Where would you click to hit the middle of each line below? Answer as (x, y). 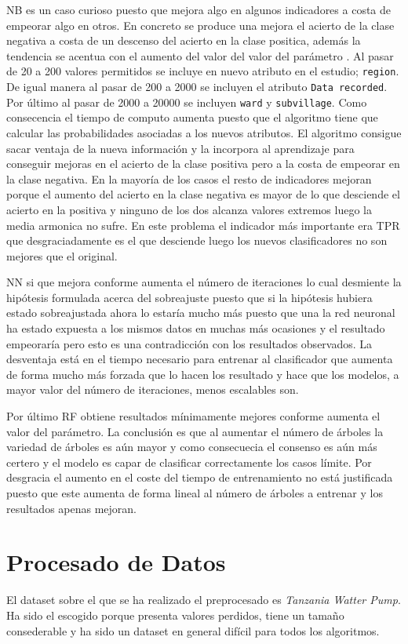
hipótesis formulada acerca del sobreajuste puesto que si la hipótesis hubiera (189, 297)
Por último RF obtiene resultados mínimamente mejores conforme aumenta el (193, 416)
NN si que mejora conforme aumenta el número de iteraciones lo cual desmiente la (204, 282)
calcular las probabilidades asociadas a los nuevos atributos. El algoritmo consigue (204, 132)
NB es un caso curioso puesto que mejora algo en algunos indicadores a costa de (199, 9)
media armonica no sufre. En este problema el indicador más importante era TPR (203, 225)
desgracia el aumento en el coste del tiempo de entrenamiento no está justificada (200, 477)
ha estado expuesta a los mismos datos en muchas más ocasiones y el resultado (196, 328)
